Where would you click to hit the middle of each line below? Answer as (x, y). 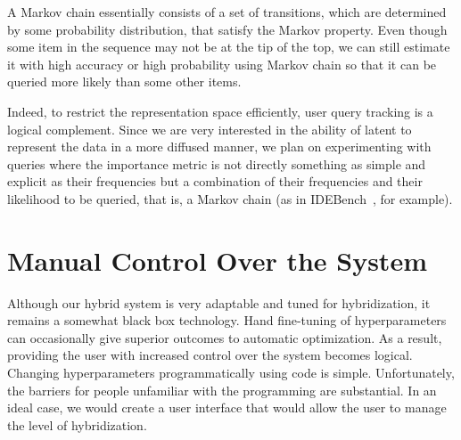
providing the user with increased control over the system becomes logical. (210, 355)
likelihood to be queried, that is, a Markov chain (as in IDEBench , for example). (230, 198)
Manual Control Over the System (217, 260)
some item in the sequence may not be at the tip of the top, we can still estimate (229, 47)
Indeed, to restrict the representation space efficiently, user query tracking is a (220, 111)
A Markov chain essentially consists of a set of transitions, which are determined (227, 12)
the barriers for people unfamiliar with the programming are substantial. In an (222, 390)
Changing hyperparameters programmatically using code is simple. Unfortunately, (231, 373)
